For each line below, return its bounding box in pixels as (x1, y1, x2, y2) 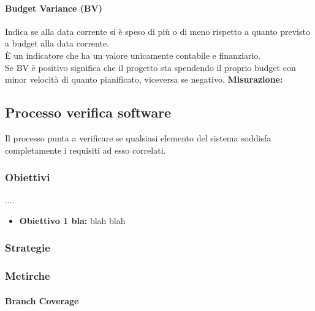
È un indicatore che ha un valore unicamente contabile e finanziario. (5, 48, 261, 61)
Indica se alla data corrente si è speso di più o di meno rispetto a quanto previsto (5, 24, 310, 37)
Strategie (5, 240, 50, 255)
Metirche (5, 268, 50, 283)
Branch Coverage (5, 294, 79, 307)
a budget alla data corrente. (5, 37, 110, 50)
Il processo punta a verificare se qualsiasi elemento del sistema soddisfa (5, 131, 271, 144)
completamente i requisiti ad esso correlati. (5, 143, 166, 156)
